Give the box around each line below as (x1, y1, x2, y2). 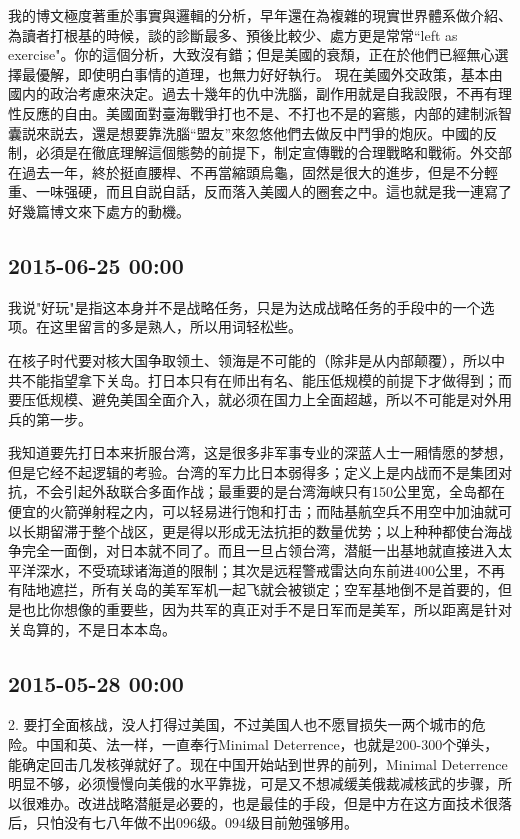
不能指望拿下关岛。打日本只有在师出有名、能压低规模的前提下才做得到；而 (21, 369, 512, 390)
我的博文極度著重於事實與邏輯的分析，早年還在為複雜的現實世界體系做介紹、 (8, 5, 512, 25)
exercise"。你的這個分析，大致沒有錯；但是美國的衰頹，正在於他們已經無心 (8, 44, 495, 65)
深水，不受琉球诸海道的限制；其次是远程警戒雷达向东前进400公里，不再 (35, 559, 505, 580)
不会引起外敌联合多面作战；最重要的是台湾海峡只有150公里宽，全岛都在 (35, 481, 505, 502)
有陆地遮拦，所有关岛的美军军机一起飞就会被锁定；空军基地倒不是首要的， (8, 579, 498, 600)
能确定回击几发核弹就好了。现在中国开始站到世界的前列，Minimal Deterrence (8, 753, 508, 774)
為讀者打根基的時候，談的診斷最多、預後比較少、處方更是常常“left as (8, 24, 458, 45)
